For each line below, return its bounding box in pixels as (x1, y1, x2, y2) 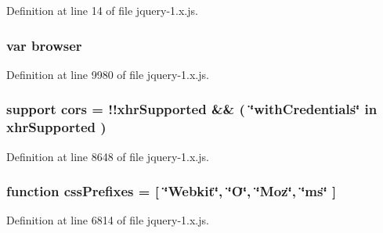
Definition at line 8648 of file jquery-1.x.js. (6, 148, 209, 164)
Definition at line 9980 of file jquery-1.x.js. (6, 66, 209, 82)
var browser (6, 35, 82, 55)
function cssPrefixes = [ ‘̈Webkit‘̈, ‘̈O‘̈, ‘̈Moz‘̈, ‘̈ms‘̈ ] (6, 181, 337, 201)
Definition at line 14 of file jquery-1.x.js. (6, 2, 198, 18)
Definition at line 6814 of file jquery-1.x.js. (6, 212, 209, 228)
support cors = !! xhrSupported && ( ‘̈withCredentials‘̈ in (6, 99, 378, 119)
